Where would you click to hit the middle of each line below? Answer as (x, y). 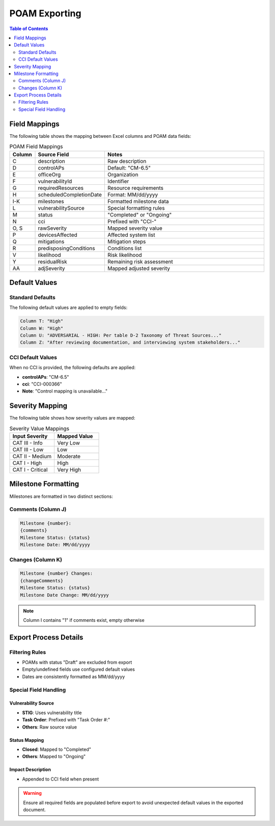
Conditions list (125, 248)
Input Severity (30, 436)
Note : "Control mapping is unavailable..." (65, 391)
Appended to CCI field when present (61, 779)
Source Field (53, 154)
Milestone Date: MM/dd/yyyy (55, 545)
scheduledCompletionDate (70, 195)
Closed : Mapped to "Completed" (57, 749)
